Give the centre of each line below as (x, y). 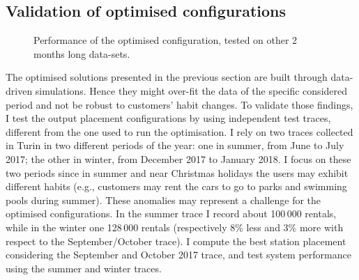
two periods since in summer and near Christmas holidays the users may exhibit (177, 172)
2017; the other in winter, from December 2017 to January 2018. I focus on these (178, 158)
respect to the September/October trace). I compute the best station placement (176, 241)
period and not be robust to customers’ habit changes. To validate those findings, (179, 104)
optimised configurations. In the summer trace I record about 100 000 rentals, (171, 213)
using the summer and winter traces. (84, 268)
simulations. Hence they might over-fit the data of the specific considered (191, 90)
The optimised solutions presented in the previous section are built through (167, 77)
